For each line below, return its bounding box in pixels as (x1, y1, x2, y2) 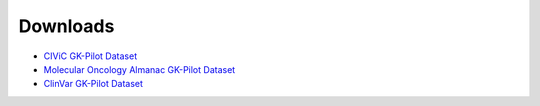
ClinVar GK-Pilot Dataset (43, 78, 144, 90)
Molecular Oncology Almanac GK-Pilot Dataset (43, 63, 236, 75)
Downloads (18, 15, 115, 37)
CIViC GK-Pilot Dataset (43, 50, 138, 62)
